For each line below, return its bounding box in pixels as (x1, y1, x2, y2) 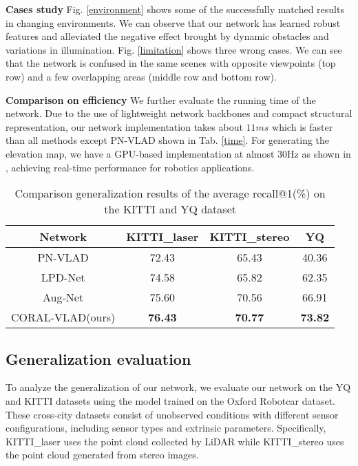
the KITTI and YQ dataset (104, 201, 236, 218)
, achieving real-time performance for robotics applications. (6, 160, 255, 174)
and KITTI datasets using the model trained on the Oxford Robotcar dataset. (6, 393, 335, 407)
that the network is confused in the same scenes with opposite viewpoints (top (6, 56, 336, 70)
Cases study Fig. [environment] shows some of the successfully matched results (6, 2, 344, 16)
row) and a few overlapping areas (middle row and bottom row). (6, 69, 277, 83)
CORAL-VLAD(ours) (11, 309, 116, 326)
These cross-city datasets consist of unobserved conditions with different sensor (6, 407, 339, 421)
